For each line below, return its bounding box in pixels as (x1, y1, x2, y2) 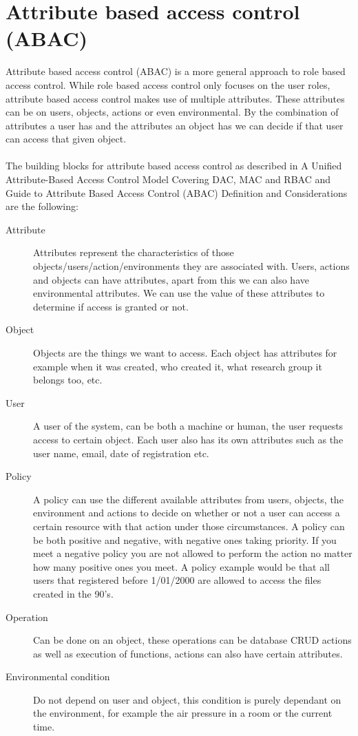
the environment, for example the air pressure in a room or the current (33, 706, 333, 720)
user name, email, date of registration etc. (33, 445, 209, 460)
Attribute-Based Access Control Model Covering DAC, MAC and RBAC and (6, 172, 331, 187)
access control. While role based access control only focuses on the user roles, (6, 77, 330, 92)
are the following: (6, 199, 78, 213)
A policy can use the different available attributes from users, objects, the (33, 492, 344, 506)
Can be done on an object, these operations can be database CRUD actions (33, 633, 352, 647)
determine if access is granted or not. (33, 299, 189, 313)
